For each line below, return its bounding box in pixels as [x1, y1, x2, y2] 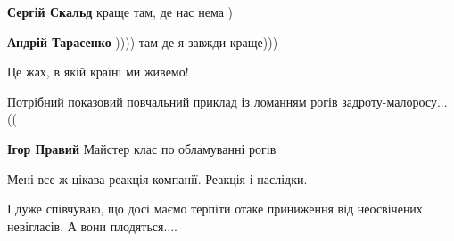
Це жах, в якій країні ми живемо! [7, 62, 189, 81]
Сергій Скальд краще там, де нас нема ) [7, 3, 234, 20]
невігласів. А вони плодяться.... [7, 216, 178, 235]
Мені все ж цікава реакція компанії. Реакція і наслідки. [7, 169, 308, 188]
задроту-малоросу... [342, 92, 448, 110]
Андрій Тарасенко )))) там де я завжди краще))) [7, 32, 278, 51]
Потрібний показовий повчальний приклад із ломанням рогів [7, 92, 338, 110]
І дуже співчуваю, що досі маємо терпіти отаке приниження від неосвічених [7, 199, 423, 218]
